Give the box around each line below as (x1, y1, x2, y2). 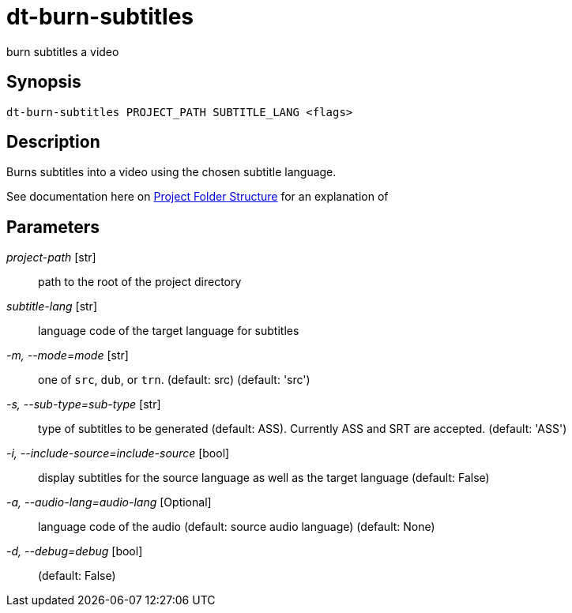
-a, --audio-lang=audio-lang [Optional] (6, 495, 212, 510)
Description (6, 132, 100, 152)
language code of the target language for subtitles (38, 324, 299, 338)
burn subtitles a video (6, 44, 119, 58)
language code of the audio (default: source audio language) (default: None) (38, 520, 435, 534)
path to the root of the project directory (38, 275, 242, 289)
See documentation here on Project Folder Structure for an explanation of (6, 190, 389, 204)
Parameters (6, 216, 100, 237)
